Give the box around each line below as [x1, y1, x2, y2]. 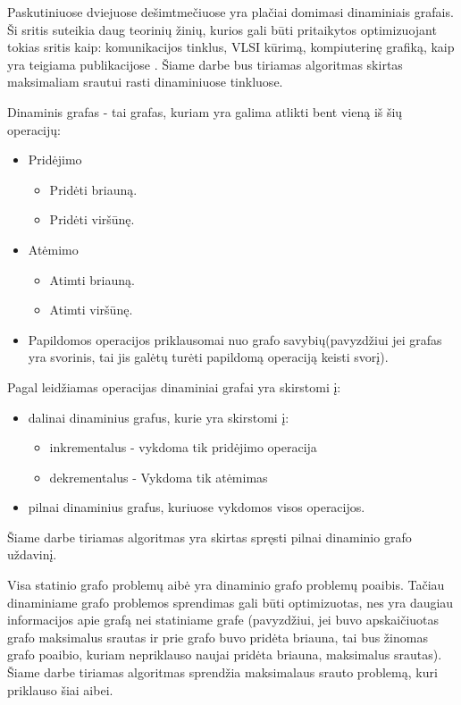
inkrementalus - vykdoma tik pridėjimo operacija [49, 438, 317, 457]
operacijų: [7, 120, 61, 138]
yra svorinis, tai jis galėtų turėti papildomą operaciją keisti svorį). [28, 348, 389, 366]
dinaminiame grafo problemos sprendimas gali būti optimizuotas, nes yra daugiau [7, 592, 454, 611]
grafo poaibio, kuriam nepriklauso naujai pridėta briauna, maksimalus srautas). [7, 645, 442, 664]
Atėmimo [28, 239, 79, 258]
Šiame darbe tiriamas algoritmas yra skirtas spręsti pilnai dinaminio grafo [7, 527, 412, 546]
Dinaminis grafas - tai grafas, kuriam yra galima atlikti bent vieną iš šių [7, 102, 403, 121]
